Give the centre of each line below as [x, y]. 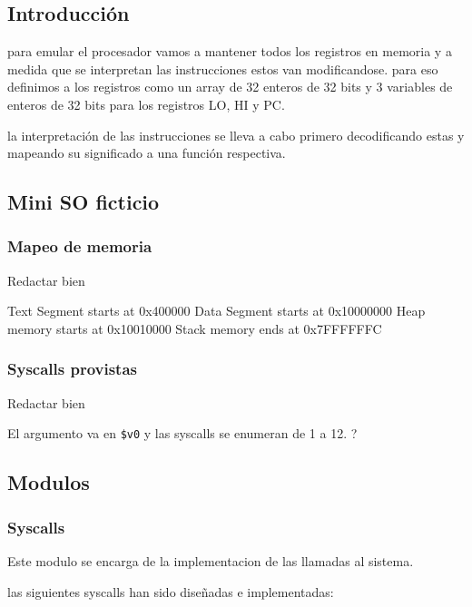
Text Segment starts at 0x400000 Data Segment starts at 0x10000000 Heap [216, 311]
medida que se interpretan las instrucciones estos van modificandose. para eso [223, 69]
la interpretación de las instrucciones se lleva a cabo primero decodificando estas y [236, 135]
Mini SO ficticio [84, 202]
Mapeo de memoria [80, 246]
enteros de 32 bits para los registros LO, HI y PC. [146, 104]
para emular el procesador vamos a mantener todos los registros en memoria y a [230, 51]
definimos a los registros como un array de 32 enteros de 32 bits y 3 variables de [230, 87]
